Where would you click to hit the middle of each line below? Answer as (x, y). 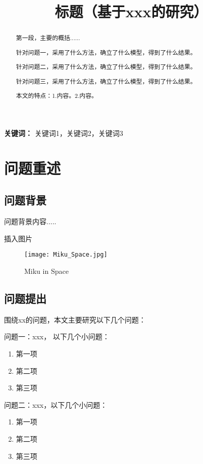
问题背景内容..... (30, 221)
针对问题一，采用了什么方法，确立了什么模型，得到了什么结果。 (106, 52)
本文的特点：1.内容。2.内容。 (57, 96)
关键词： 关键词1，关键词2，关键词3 (64, 133)
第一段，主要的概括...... (48, 38)
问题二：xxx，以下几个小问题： (56, 404)
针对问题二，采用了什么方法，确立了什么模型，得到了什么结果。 (106, 67)
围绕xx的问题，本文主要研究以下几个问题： (75, 319)
